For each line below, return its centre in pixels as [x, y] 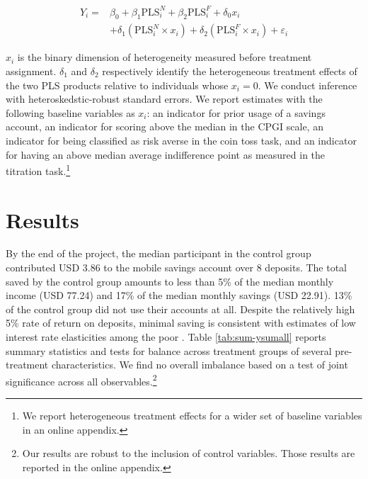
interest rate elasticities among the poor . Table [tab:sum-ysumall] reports [166, 337]
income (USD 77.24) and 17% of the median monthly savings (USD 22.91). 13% [179, 295]
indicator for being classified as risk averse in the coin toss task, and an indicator [181, 140]
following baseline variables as [70, 112]
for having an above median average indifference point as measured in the [166, 154]
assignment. [31, 71]
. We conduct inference [307, 85]
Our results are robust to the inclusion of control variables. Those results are [189, 453]
